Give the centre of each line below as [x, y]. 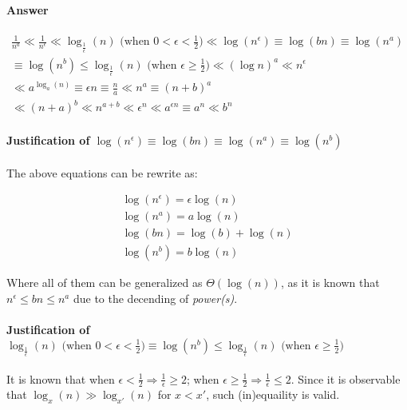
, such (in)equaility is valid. [273, 394]
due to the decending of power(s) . [155, 299]
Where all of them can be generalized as [105, 283]
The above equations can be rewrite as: [102, 172]
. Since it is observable [346, 378]
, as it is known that [330, 283]
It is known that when [61, 378]
